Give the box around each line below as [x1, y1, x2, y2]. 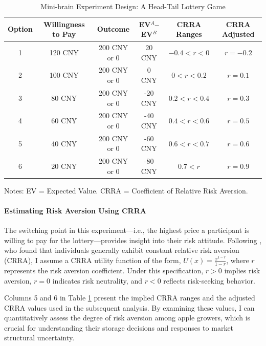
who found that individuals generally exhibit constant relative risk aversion [4, 245, 239, 255]
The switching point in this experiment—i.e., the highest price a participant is [4, 225, 250, 235]
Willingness [43, 18, 85, 29]
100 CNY [49, 70, 79, 80]
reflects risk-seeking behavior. [163, 275, 255, 286]
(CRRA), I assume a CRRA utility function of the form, [4, 255, 181, 266]
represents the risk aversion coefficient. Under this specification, [4, 265, 204, 275]
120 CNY [49, 47, 79, 57]
